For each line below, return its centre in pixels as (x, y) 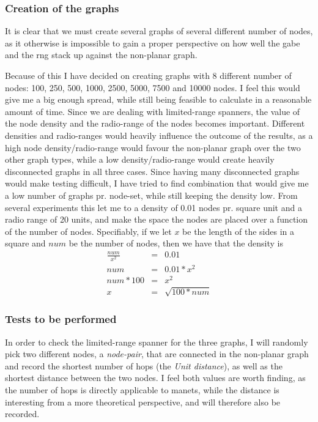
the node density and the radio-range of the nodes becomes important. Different (155, 123)
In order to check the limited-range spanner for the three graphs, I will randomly (157, 342)
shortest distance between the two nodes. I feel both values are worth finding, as (155, 378)
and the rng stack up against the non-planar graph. (101, 55)
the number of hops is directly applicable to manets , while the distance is (142, 389)
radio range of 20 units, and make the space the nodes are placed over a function (157, 219)
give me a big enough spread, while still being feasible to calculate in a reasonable (158, 99)
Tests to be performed (61, 319)
